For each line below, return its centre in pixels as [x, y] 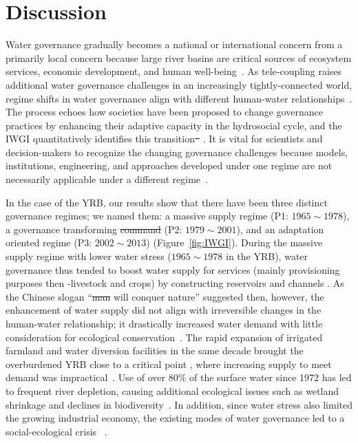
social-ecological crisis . [56, 431]
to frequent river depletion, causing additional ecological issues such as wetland [172, 390]
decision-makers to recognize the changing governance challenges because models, [177, 152]
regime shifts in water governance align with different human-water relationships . [179, 98]
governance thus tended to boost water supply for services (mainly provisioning [173, 269]
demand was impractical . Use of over [85, 377]
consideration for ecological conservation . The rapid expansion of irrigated [164, 337]
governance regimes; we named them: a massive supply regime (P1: [147, 216]
